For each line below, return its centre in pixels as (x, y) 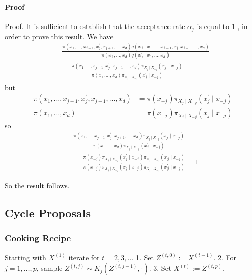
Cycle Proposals (48, 213)
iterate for (84, 257)
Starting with (25, 257)
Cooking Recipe (38, 238)
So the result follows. (37, 185)
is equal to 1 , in (222, 26)
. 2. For (225, 257)
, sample (49, 268)
